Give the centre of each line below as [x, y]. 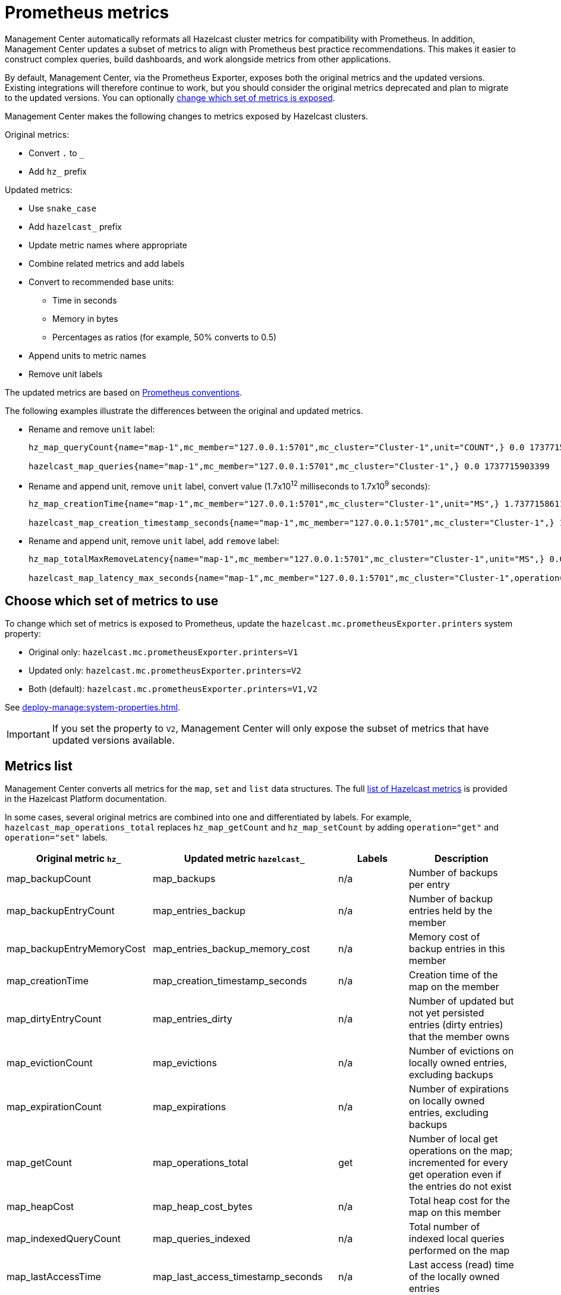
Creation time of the [453, 975]
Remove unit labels [66, 374]
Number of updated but [461, 1001]
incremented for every [458, 1163]
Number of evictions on [461, 1051]
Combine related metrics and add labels [107, 263]
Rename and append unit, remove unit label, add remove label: [154, 541]
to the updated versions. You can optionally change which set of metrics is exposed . [170, 97]
